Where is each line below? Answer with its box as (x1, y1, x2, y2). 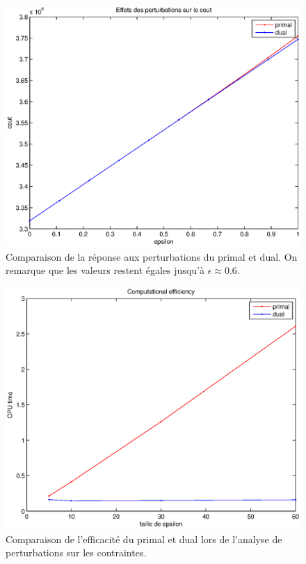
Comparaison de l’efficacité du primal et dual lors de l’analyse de (6, 531, 282, 546)
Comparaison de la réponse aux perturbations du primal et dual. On (6, 249, 298, 264)
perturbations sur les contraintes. (6, 545, 147, 560)
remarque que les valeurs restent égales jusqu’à (6, 263, 204, 277)
